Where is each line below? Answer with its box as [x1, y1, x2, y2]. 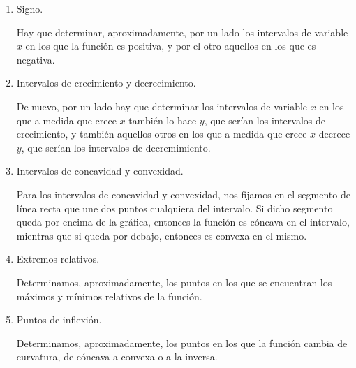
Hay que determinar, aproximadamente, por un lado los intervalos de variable [16, 24, 348, 39]
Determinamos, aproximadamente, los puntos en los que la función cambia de [16, 335, 348, 350]
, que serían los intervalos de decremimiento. [21, 140, 211, 154]
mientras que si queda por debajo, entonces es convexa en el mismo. [16, 228, 307, 242]
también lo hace [128, 112, 197, 127]
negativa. [16, 52, 55, 66]
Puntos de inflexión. [16, 312, 102, 327]
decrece [318, 126, 350, 141]
